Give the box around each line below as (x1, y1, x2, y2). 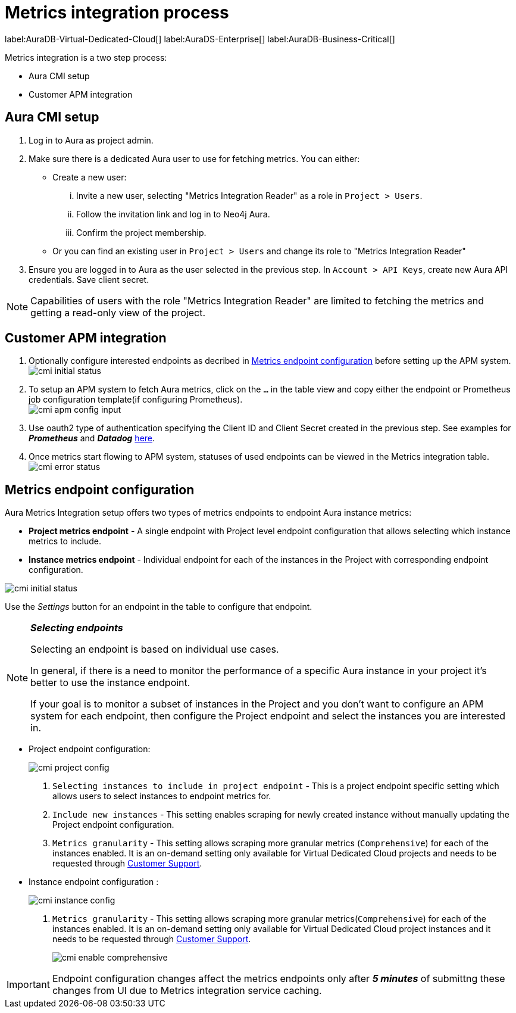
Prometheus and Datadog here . (29, 433, 155, 444)
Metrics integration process (5, 2, 229, 23)
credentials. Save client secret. (29, 274, 149, 285)
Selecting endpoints (30, 622, 123, 634)
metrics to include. (29, 536, 102, 547)
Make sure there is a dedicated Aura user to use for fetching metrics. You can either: (29, 153, 360, 164)
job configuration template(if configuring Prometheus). (29, 394, 243, 405)
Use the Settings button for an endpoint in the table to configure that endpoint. (5, 601, 312, 612)
